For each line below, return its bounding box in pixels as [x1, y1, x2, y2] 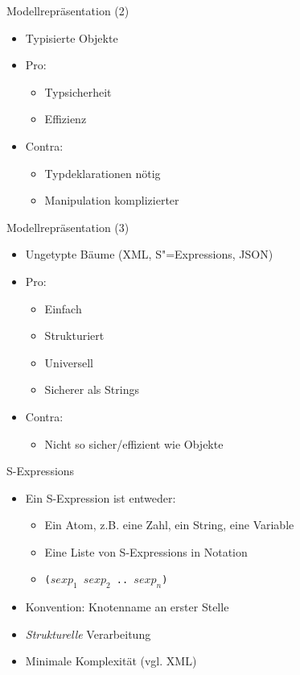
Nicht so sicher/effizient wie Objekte [44, 435, 224, 452]
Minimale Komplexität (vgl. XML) [25, 652, 197, 669]
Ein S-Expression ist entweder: [25, 489, 176, 506]
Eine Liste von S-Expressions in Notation [44, 543, 248, 560]
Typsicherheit [44, 83, 112, 100]
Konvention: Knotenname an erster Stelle [25, 598, 229, 615]
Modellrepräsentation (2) [6, 2, 129, 19]
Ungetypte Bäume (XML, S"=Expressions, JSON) [25, 246, 273, 263]
